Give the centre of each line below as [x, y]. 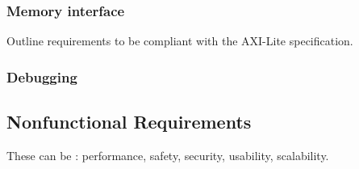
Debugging [42, 76]
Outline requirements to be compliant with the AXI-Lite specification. [180, 41]
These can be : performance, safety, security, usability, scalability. [168, 155]
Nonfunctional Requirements [129, 122]
